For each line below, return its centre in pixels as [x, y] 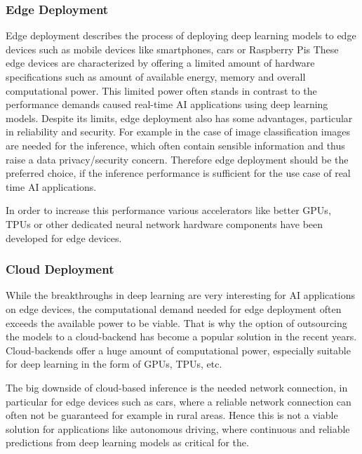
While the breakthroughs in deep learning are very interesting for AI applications [180, 295]
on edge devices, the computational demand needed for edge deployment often [174, 308]
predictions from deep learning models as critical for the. [127, 442]
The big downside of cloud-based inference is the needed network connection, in [177, 387]
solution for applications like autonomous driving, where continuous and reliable [178, 428]
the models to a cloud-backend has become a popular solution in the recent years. [181, 336]
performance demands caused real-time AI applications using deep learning [167, 104]
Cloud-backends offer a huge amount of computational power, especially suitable [178, 350]
